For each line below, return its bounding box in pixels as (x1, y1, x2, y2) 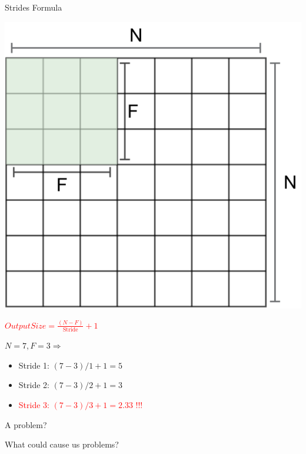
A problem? (5, 418, 47, 430)
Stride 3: (18, 399, 49, 411)
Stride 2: (18, 379, 49, 391)
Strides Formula (5, 1, 62, 13)
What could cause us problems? (5, 438, 119, 450)
